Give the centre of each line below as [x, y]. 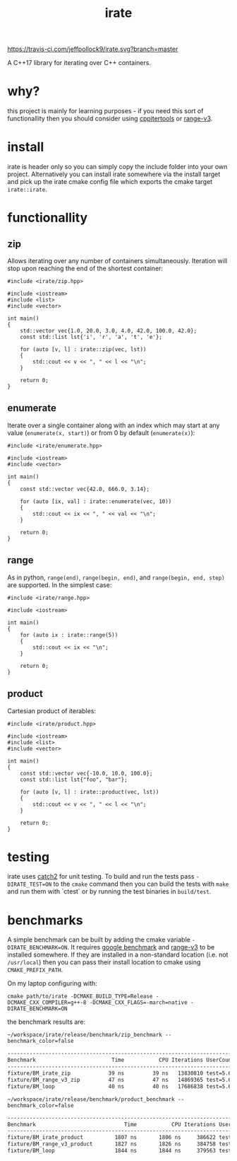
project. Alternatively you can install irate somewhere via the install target [114, 174]
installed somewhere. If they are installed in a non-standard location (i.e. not [118, 955]
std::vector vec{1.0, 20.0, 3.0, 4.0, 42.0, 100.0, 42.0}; [109, 331]
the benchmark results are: [47, 1022]
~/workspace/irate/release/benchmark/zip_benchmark [85, 1035]
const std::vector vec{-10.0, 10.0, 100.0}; [86, 773]
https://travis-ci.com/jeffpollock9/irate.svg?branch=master [93, 49]
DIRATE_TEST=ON [30, 885]
